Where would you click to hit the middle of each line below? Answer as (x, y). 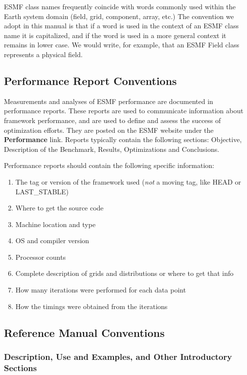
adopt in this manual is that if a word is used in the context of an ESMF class (122, 26)
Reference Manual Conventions (84, 332)
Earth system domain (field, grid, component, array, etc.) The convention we (119, 16)
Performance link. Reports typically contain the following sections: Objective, (123, 139)
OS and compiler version (52, 240)
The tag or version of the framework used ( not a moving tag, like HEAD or (128, 181)
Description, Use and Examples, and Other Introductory (118, 356)
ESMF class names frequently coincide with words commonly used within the (120, 6)
